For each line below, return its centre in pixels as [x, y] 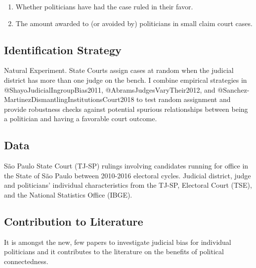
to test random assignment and [184, 99]
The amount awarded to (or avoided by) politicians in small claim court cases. [134, 23]
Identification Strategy [63, 50]
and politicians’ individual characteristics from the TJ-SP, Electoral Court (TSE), [128, 185]
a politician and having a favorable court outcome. [81, 118]
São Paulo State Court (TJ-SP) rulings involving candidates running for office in [126, 166]
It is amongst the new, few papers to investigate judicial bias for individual [118, 242]
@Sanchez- [234, 89]
